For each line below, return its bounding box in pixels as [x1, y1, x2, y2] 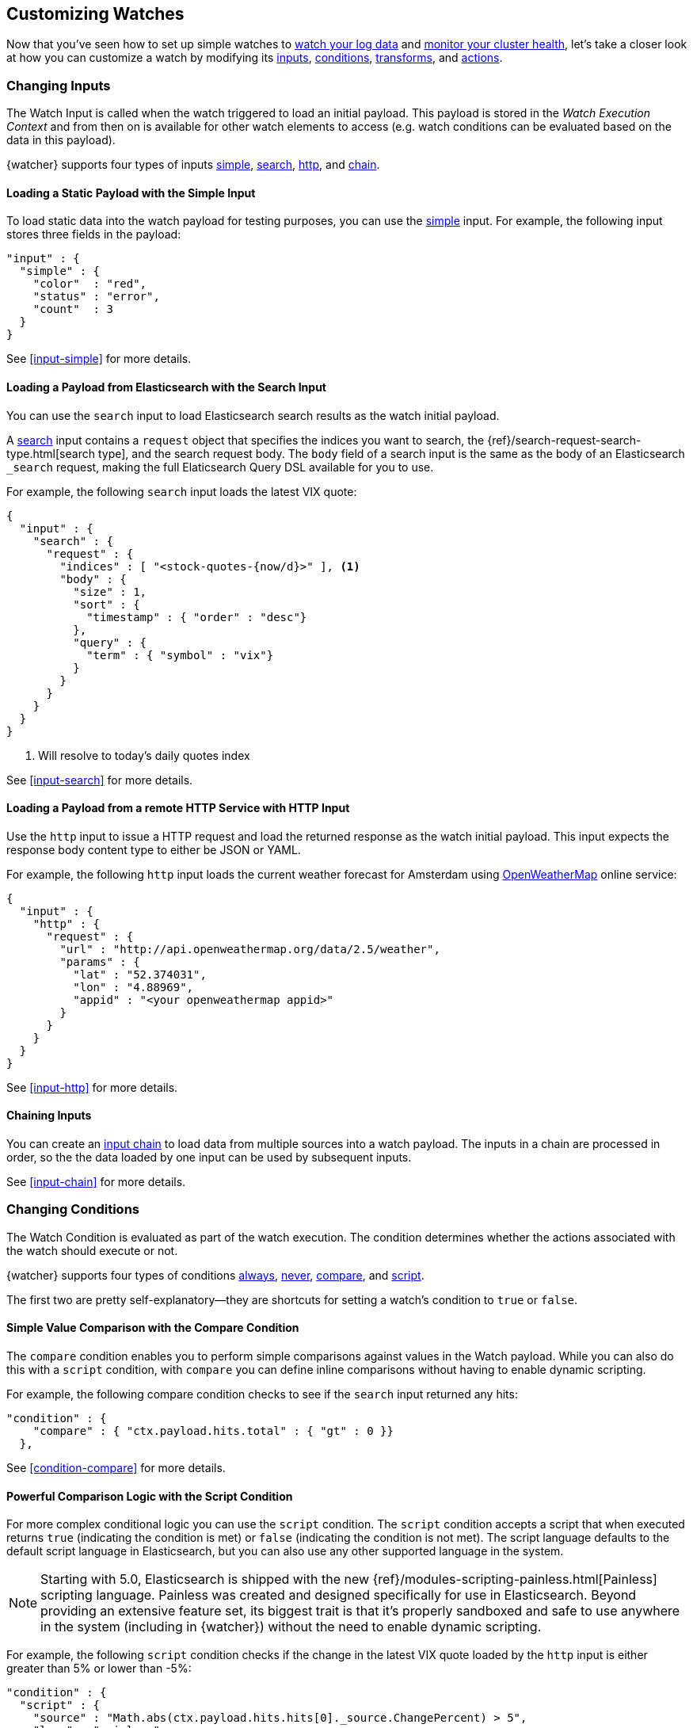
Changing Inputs [6, 77, 111, 93]
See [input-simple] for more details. [6, 352, 192, 366]
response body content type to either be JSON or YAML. [6, 842, 301, 856]
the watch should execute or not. [6, 1243, 178, 1257]
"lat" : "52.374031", [73, 967, 207, 981]
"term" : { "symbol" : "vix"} [86, 648, 274, 662]
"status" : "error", [32, 290, 160, 303]
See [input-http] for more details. [6, 1080, 178, 1094]
